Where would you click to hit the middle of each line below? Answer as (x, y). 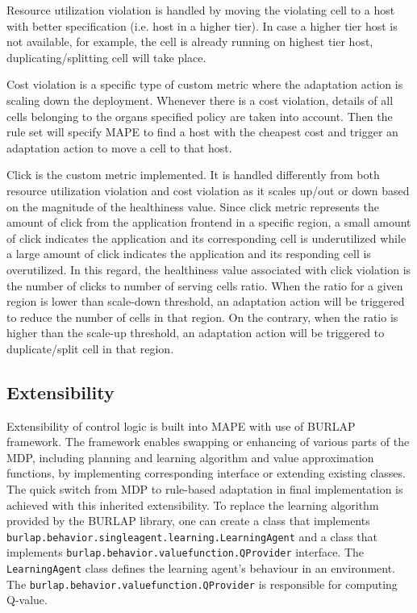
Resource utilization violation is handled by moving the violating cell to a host (201, 10)
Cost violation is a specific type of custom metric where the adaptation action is (205, 84)
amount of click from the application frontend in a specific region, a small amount (209, 222)
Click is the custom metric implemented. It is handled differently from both (193, 175)
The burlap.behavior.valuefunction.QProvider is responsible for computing (202, 584)
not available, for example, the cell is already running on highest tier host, (190, 42)
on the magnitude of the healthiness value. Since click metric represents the (193, 206)
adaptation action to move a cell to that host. (119, 147)
